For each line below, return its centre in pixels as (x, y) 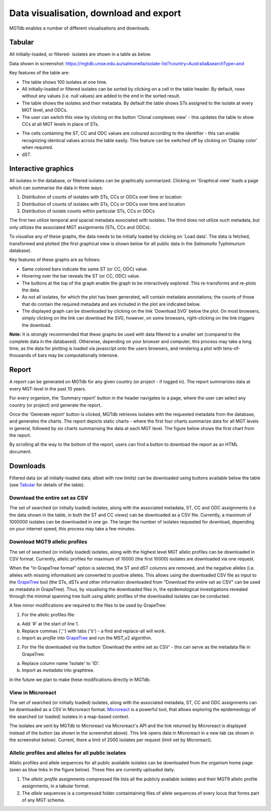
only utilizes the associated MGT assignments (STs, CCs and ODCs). (80, 227)
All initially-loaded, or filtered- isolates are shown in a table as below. (80, 54)
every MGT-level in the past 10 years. (48, 388)
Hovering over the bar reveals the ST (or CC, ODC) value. (81, 276)
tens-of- (232, 348)
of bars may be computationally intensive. (75, 355)
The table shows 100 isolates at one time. (64, 82)
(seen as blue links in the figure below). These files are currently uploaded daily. (92, 770)
